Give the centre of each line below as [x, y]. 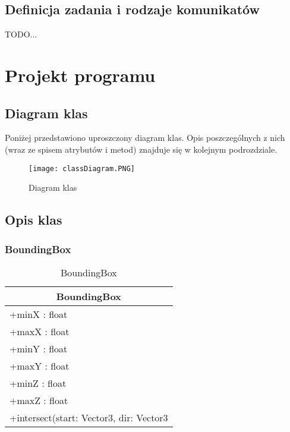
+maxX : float [40, 331]
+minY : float [39, 348]
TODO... [21, 34]
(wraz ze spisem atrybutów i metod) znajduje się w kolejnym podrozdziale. [141, 149]
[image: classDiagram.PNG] [82, 168]
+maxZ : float [39, 400]
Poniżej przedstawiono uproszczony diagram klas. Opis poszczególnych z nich [145, 138]
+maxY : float [40, 365]
